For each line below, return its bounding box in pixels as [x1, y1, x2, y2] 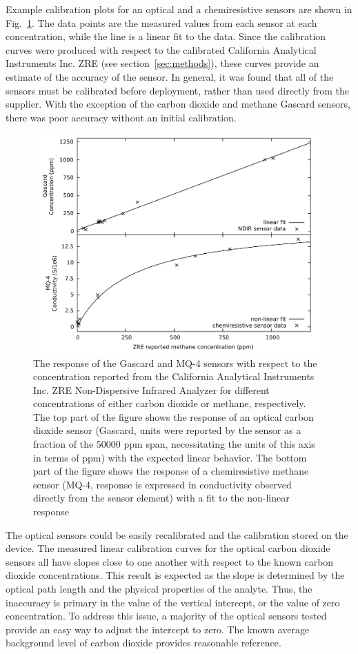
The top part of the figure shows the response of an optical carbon [33, 409, 314, 424]
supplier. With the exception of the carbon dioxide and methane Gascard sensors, [6, 97, 350, 111]
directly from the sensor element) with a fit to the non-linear [33, 490, 290, 505]
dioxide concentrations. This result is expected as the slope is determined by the [6, 568, 345, 582]
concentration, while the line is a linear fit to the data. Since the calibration [6, 29, 326, 43]
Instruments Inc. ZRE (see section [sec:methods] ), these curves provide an [6, 56, 319, 70]
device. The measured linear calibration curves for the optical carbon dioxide [6, 541, 330, 555]
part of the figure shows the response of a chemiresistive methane [33, 464, 309, 478]
